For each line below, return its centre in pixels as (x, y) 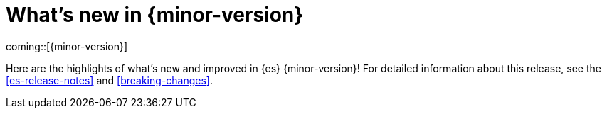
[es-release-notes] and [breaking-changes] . (109, 80)
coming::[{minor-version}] (67, 46)
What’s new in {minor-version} (155, 15)
